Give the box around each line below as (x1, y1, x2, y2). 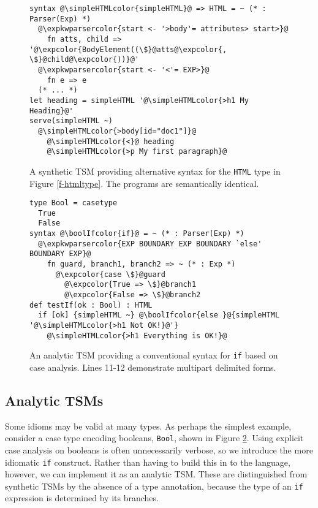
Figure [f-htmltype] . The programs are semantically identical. (29, 176, 259, 189)
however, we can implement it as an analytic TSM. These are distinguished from (5, 468, 308, 480)
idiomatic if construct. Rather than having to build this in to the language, (5, 455, 290, 468)
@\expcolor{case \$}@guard (55, 270, 165, 279)
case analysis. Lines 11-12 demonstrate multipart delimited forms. (29, 360, 276, 373)
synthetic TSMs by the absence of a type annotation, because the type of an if (5, 479, 303, 492)
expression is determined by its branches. (5, 491, 159, 504)
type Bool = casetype (29, 199, 118, 208)
